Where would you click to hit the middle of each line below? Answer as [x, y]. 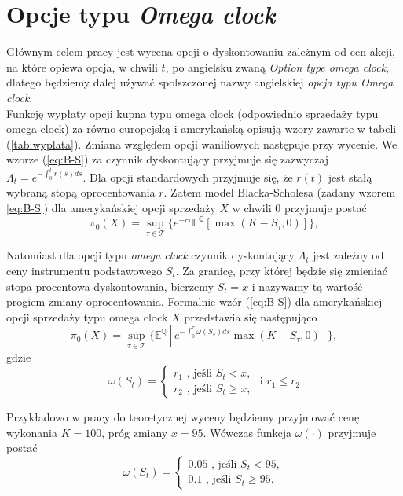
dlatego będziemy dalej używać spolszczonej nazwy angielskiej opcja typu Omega [200, 82]
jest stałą [350, 176]
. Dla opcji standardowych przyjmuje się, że [188, 176]
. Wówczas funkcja [247, 432]
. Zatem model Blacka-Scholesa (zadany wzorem [280, 192]
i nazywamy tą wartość [307, 286]
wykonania [32, 432]
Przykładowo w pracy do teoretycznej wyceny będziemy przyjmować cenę [183, 417]
